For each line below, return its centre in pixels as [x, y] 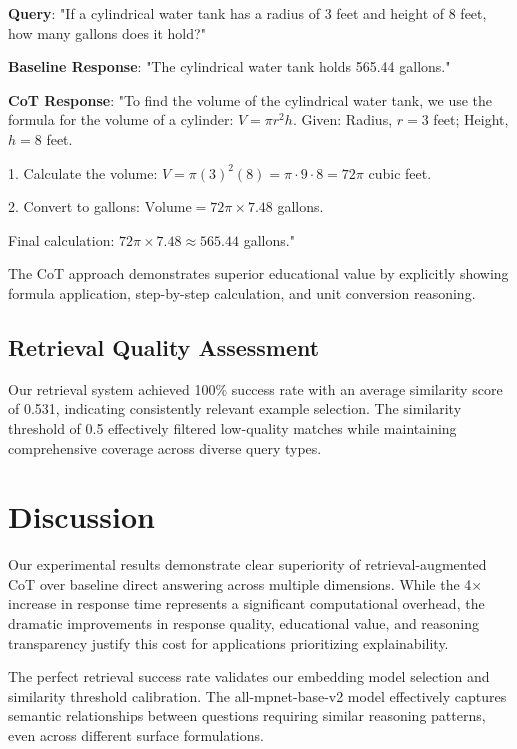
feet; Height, [471, 119]
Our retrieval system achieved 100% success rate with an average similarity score [255, 388]
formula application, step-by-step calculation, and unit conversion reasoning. [242, 292]
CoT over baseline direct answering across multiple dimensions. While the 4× [245, 583]
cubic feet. [400, 172]
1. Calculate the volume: [83, 172]
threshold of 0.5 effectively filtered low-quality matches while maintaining [232, 427]
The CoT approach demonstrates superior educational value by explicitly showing [258, 273]
